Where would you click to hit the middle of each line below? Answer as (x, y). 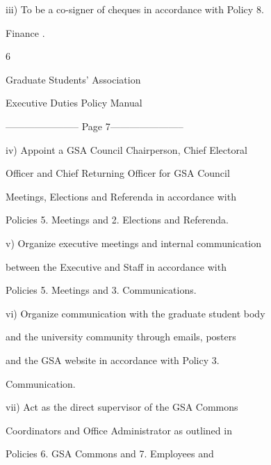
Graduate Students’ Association (73, 79)
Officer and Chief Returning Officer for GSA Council (118, 173)
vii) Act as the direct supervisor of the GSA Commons (122, 407)
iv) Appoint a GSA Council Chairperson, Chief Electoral (126, 149)
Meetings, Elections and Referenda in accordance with (121, 196)
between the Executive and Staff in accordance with (116, 266)
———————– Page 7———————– (95, 126)
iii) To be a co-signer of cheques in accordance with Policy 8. (135, 9)
